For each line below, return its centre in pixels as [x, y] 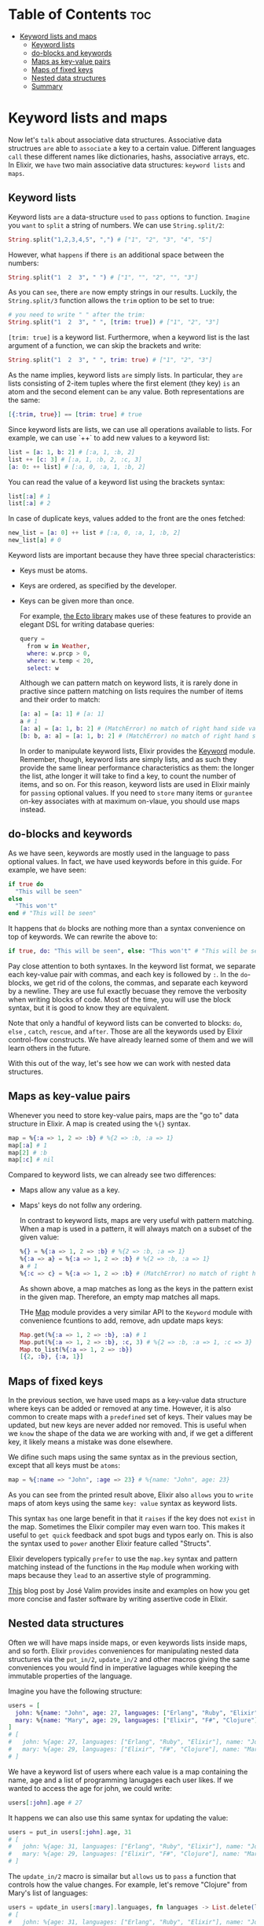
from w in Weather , [59, 646]
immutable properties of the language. [70, 1675]
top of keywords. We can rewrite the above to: [83, 937]
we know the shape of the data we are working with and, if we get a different [131, 1434]
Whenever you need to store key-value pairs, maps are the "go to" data [124, 1115]
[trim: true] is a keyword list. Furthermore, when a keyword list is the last [129, 337]
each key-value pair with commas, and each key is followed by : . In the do [128, 974]
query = [32, 639]
